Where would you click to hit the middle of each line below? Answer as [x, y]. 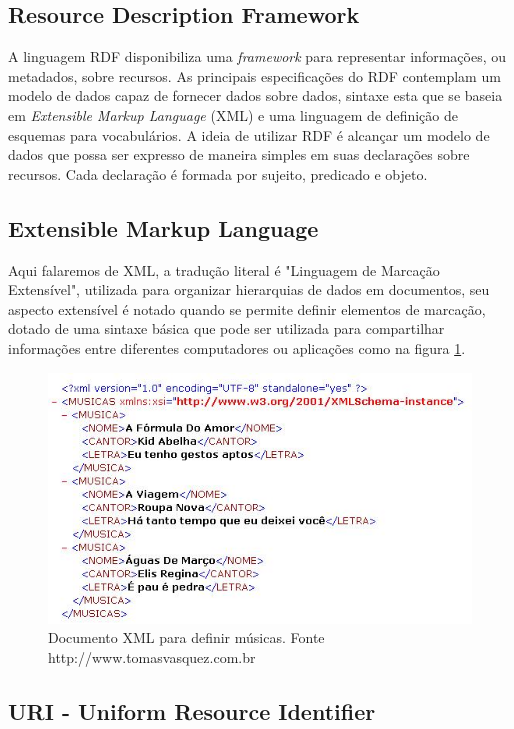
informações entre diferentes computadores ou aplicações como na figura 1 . [237, 347]
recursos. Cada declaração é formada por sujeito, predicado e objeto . [218, 173]
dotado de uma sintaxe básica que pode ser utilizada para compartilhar [226, 328]
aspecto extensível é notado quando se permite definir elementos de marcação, [247, 308]
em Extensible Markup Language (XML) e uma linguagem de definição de [233, 114]
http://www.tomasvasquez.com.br [152, 656]
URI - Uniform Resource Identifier [192, 710]
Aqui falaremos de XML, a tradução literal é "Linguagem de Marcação [224, 269]
